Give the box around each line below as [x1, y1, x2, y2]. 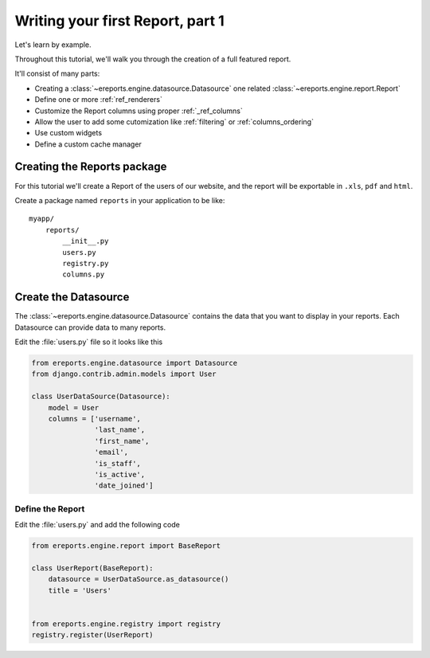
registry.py [62, 259, 109, 268]
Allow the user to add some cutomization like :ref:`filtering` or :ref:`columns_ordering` [34, 116, 315, 127]
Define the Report [14, 503, 85, 514]
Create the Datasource [14, 291, 130, 304]
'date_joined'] [94, 481, 154, 490]
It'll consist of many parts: [14, 69, 100, 79]
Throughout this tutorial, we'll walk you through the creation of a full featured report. [14, 54, 291, 64]
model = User [48, 403, 100, 412]
